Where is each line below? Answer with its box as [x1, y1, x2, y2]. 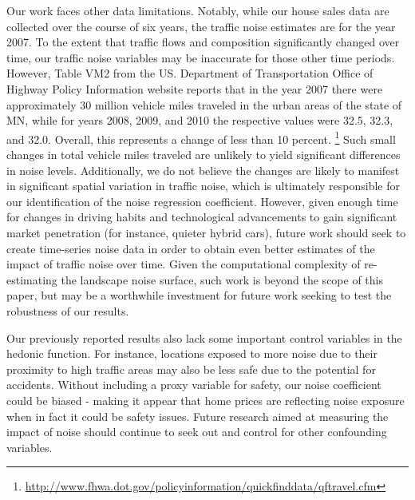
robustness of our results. [6, 302, 129, 319]
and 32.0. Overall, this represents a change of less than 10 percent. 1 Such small [6, 128, 396, 147]
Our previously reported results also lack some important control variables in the [6, 329, 402, 346]
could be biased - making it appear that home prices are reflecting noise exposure [6, 391, 405, 408]
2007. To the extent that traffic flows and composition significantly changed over [6, 34, 400, 50]
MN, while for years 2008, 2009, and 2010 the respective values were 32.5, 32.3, [6, 112, 393, 129]
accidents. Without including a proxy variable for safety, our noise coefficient [6, 376, 381, 393]
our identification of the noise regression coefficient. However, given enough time [6, 192, 398, 209]
